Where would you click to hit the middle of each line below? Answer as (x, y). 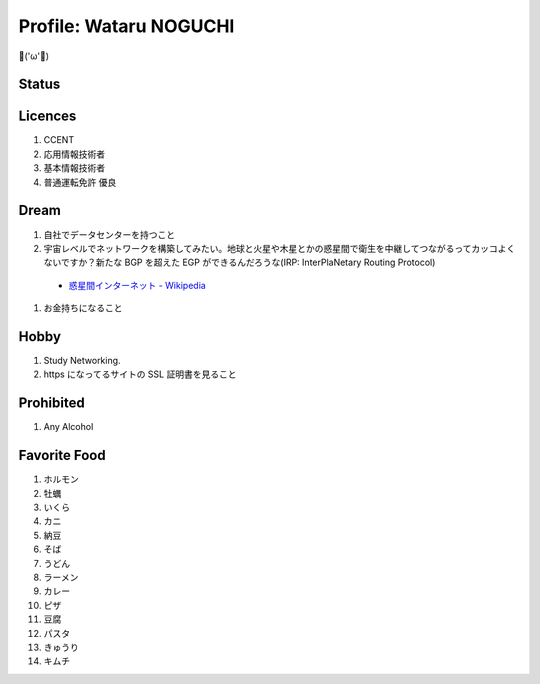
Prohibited (51, 403)
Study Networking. (82, 361)
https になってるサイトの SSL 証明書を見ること (140, 374)
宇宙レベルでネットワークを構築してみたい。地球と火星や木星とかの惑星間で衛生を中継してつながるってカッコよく (279, 248)
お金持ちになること (83, 308)
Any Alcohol (68, 427)
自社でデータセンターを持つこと (109, 234)
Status (39, 84)
